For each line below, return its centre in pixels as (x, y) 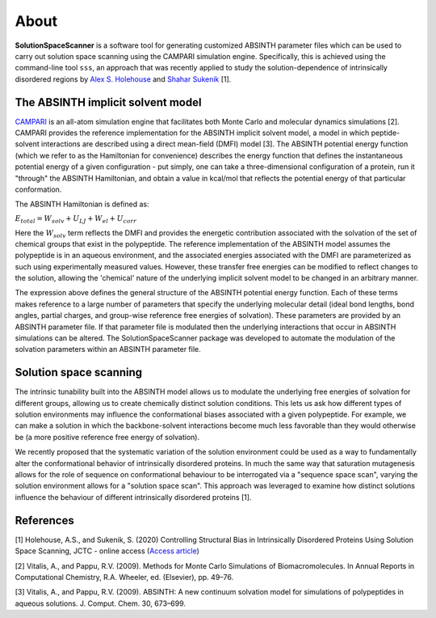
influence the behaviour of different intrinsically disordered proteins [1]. (133, 497)
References (44, 521)
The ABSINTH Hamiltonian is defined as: (82, 204)
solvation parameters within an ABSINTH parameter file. (108, 349)
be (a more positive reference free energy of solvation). (107, 437)
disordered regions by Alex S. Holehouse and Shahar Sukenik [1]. (123, 79)
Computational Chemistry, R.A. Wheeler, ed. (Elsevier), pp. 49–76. (124, 577)
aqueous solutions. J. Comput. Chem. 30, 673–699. (100, 603)
